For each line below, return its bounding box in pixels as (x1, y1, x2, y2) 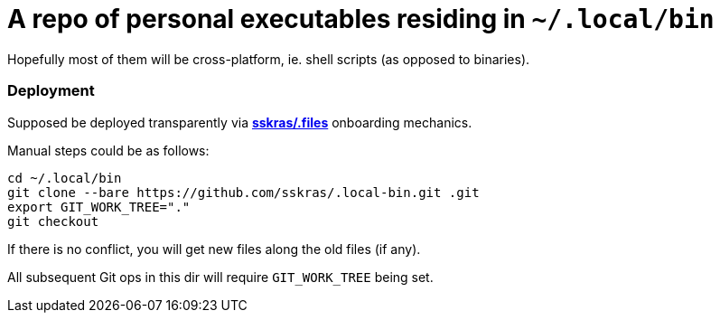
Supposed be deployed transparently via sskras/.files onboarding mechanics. (7, 114, 472, 130)
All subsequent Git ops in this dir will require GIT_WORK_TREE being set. (7, 268, 434, 285)
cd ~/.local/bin (7, 170, 122, 185)
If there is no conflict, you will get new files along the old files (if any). (7, 240, 421, 257)
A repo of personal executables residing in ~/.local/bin (7, 4, 715, 34)
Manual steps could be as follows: (7, 142, 210, 158)
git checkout (7, 213, 99, 229)
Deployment (7, 81, 95, 100)
